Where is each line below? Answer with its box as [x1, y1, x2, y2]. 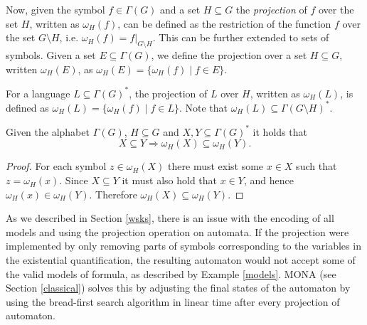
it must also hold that [122, 173, 218, 188]
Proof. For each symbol [6, 159, 107, 174]
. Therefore [89, 186, 137, 201]
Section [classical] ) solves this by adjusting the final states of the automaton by [6, 280, 351, 295]
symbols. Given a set [6, 47, 96, 62]
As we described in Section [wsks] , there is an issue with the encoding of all [6, 211, 334, 225]
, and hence [243, 173, 294, 188]
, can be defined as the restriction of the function [117, 16, 331, 31]
